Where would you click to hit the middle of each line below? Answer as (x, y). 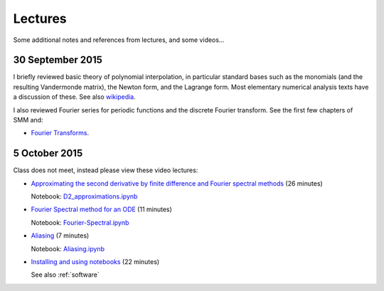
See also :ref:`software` (65, 275)
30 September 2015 (58, 60)
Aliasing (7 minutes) (60, 236)
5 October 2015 (48, 153)
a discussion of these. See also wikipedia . (75, 97)
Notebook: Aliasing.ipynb (68, 248)
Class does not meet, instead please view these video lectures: (106, 170)
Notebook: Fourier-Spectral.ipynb (80, 222)
